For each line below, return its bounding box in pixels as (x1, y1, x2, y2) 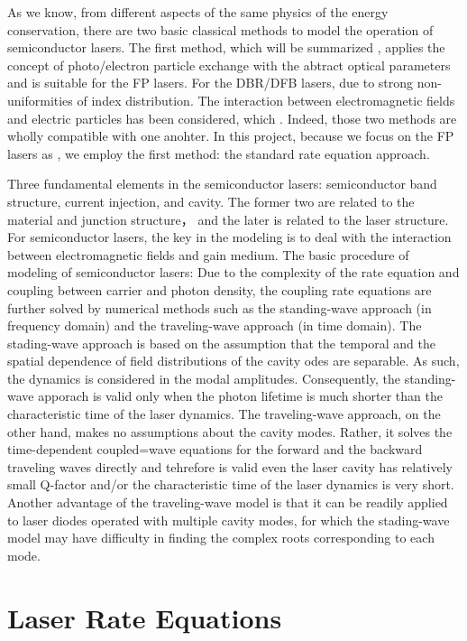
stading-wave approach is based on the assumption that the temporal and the (7, 333, 435, 352)
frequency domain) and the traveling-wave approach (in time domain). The (7, 316, 422, 335)
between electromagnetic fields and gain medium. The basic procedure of (7, 245, 409, 264)
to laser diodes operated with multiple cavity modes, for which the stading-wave (7, 510, 450, 529)
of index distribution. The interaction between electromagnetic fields (77, 90, 455, 109)
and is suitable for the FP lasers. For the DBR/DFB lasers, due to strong (7, 73, 414, 92)
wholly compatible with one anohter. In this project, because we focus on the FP (7, 126, 454, 145)
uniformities (7, 90, 73, 109)
